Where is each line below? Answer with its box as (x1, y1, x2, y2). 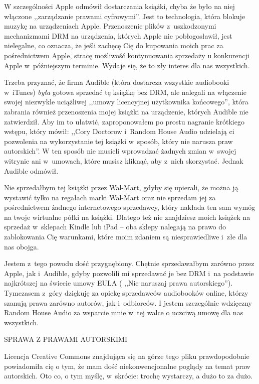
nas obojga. (4, 241, 39, 251)
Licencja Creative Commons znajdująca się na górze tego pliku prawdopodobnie (4, 351, 249, 361)
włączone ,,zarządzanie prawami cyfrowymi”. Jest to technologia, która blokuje (4, 11, 245, 21)
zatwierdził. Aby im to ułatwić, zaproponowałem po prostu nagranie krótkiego (4, 116, 244, 126)
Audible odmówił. (4, 165, 59, 176)
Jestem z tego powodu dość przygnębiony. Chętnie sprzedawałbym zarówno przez (4, 258, 254, 269)
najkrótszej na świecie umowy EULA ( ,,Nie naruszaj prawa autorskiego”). (4, 278, 233, 288)
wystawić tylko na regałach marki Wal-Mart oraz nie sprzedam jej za (4, 192, 216, 202)
